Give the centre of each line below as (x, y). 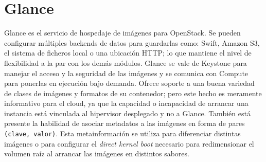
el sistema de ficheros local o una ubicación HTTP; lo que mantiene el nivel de (128, 53)
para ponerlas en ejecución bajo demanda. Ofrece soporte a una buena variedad (129, 83)
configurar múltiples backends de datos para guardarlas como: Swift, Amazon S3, (132, 42)
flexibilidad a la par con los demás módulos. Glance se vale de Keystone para (126, 62)
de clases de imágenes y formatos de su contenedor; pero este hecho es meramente (133, 93)
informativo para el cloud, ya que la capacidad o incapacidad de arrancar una (126, 103)
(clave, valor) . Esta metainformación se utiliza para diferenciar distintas (122, 133)
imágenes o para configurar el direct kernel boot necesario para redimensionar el (129, 143)
